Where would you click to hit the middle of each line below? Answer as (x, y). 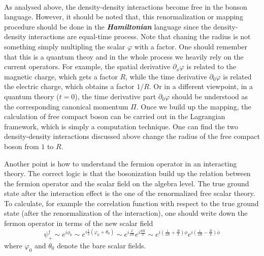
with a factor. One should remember (191, 46)
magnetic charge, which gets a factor (61, 76)
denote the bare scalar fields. (102, 245)
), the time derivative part (115, 96)
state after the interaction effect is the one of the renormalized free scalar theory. (130, 193)
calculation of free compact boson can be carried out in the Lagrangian (115, 116)
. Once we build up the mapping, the (194, 106)
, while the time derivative (166, 76)
